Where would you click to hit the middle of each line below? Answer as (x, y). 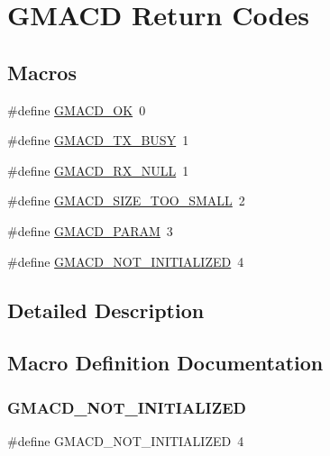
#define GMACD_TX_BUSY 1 (98, 140)
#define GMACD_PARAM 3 (90, 230)
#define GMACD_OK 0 (77, 109)
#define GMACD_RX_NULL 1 (98, 170)
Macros (42, 72)
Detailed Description (106, 310)
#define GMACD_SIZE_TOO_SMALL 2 (126, 201)
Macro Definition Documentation (165, 363)
